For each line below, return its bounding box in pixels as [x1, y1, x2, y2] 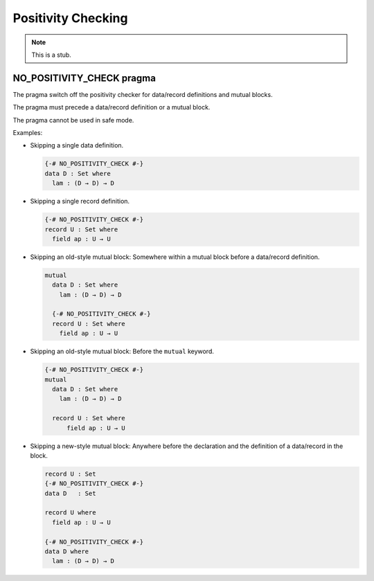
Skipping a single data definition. [30, 141, 124, 150]
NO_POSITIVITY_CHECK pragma [12, 72, 156, 84]
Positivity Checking [12, 10, 128, 26]
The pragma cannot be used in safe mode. [12, 116, 134, 124]
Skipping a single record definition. [30, 197, 130, 206]
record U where [44, 509, 96, 517]
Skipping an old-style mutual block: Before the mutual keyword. [30, 347, 214, 356]
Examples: [12, 129, 43, 137]
